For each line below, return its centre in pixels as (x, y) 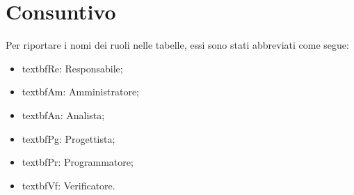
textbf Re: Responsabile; (72, 68)
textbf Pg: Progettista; (69, 138)
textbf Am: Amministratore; (80, 92)
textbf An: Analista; (63, 115)
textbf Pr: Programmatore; (78, 162)
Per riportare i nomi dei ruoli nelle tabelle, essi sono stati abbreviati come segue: (177, 45)
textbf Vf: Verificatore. (69, 185)
